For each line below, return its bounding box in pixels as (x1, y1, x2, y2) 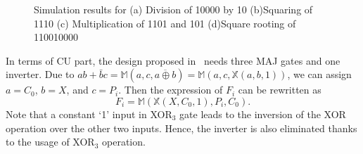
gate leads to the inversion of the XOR (179, 106, 346, 121)
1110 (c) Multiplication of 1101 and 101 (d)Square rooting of (34, 15, 296, 30)
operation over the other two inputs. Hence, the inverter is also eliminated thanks (6, 120, 357, 135)
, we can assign (287, 67, 352, 82)
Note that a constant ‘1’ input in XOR (6, 106, 172, 121)
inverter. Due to (6, 67, 75, 82)
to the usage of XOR (6, 134, 95, 149)
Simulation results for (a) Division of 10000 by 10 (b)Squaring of (34, 2, 313, 16)
